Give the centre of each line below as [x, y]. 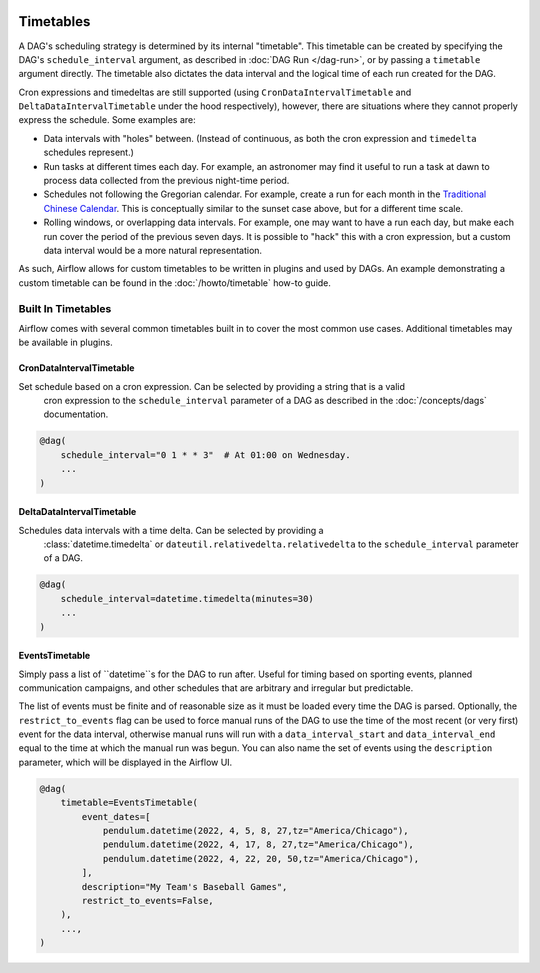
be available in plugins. [66, 342]
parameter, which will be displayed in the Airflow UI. [125, 762]
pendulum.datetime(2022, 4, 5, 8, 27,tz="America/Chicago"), [255, 831]
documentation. [76, 414]
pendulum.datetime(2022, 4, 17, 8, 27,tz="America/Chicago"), [258, 844]
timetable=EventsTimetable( [129, 803]
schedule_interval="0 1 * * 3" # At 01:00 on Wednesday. [205, 454]
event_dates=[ [116, 816]
